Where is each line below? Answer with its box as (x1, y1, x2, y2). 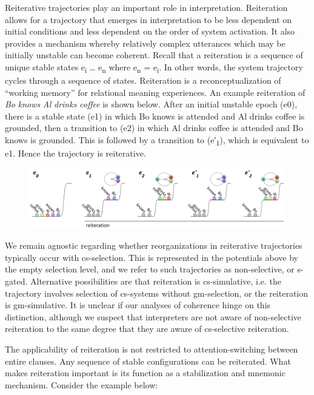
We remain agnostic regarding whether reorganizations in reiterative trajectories (5, 239, 302, 252)
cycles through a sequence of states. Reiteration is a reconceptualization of (5, 74, 281, 87)
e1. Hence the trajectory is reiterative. (5, 147, 146, 160)
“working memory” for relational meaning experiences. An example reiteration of (5, 86, 306, 98)
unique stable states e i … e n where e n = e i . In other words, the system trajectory (5, 60, 303, 75)
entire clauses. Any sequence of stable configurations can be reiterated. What (5, 354, 291, 367)
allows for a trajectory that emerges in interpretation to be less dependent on (5, 13, 292, 25)
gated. (5, 274, 28, 287)
